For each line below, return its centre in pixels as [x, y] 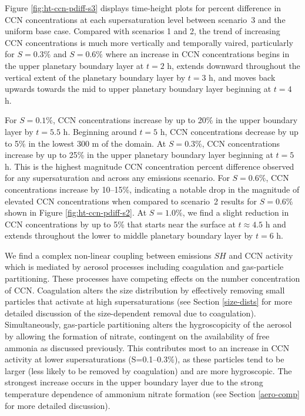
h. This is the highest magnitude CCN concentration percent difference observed [150, 166]
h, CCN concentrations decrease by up [229, 131]
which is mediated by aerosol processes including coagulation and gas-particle [144, 267]
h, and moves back [242, 77]
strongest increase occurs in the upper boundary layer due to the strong [134, 382]
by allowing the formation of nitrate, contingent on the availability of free [137, 336]
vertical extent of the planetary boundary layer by [95, 77]
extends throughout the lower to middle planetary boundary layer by [129, 235]
